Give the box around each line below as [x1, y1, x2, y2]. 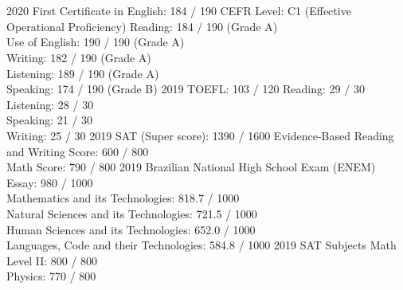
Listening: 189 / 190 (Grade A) [6, 65, 159, 81]
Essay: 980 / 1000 [6, 174, 93, 190]
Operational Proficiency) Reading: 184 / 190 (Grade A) [6, 18, 278, 34]
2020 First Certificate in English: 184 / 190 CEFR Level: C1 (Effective [6, 2, 351, 19]
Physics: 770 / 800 [6, 268, 96, 284]
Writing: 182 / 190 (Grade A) [6, 49, 151, 65]
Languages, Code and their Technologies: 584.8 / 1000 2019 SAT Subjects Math [6, 237, 397, 253]
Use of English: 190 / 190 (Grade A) [6, 33, 185, 50]
